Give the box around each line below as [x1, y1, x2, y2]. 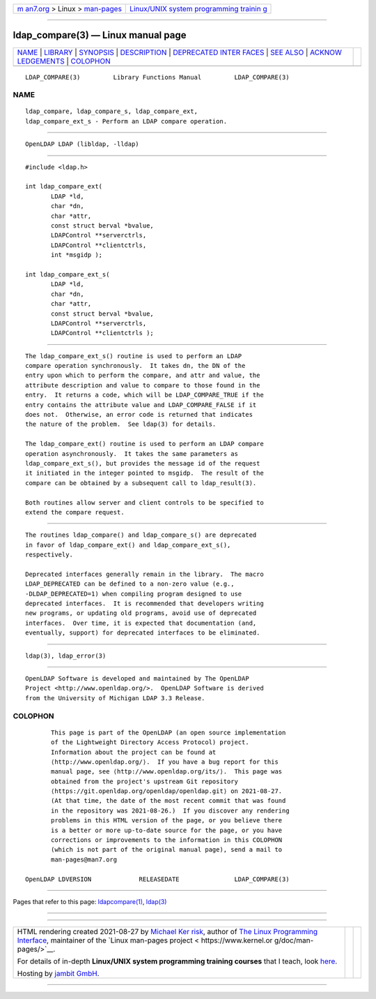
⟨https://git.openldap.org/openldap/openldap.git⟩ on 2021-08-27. [51, 787, 283, 795]
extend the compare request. [25, 508, 125, 516]
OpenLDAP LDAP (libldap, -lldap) [25, 140, 139, 148]
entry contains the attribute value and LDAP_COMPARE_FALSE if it [25, 401, 257, 408]
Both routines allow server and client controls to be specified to [25, 498, 264, 506]
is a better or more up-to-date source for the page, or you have [51, 826, 283, 834]
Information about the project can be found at [51, 748, 217, 756]
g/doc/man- [274, 935, 314, 945]
